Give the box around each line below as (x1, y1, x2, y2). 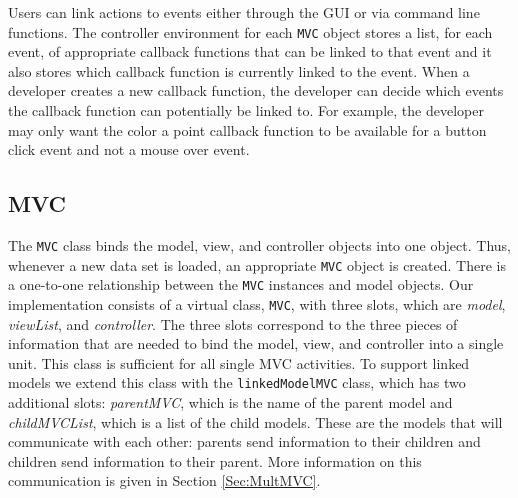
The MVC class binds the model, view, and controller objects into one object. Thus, (8, 235, 511, 256)
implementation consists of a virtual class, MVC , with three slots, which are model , (8, 293, 506, 314)
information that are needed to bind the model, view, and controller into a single (8, 333, 504, 354)
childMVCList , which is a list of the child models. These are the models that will (8, 411, 503, 432)
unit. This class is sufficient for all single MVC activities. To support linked (8, 352, 470, 373)
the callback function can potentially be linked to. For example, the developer (8, 100, 484, 121)
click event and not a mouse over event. (8, 139, 250, 160)
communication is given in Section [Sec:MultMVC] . (8, 470, 321, 491)
